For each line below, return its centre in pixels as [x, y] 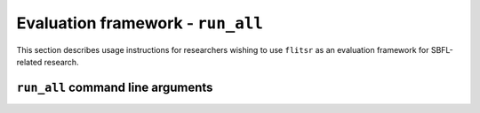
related [29, 62]
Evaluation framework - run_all [140, 23]
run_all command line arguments [115, 87]
